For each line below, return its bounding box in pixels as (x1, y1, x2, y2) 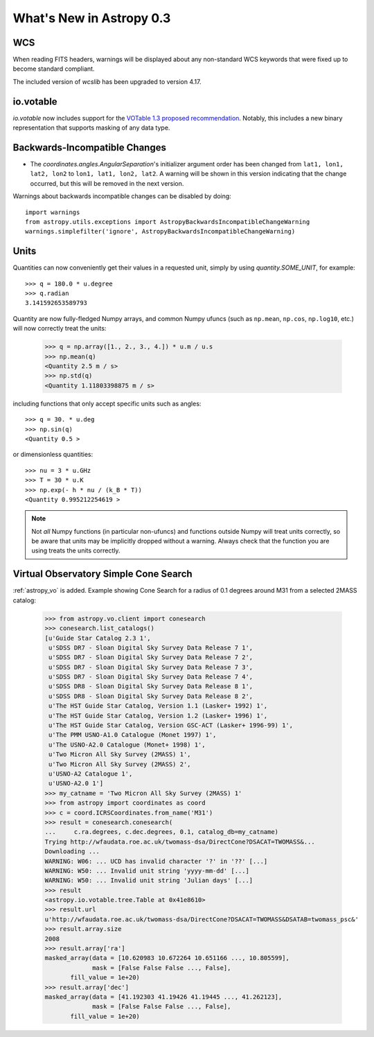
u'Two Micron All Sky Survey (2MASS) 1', (48, 751, 191, 758)
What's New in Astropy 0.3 (12, 10, 171, 26)
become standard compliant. (12, 64, 95, 73)
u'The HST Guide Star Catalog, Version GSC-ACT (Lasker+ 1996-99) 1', (48, 722, 294, 729)
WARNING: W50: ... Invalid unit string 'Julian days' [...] (44, 877, 253, 885)
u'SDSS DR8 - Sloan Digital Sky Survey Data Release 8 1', (48, 683, 253, 690)
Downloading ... (44, 848, 100, 855)
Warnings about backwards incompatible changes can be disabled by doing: (12, 192, 231, 200)
